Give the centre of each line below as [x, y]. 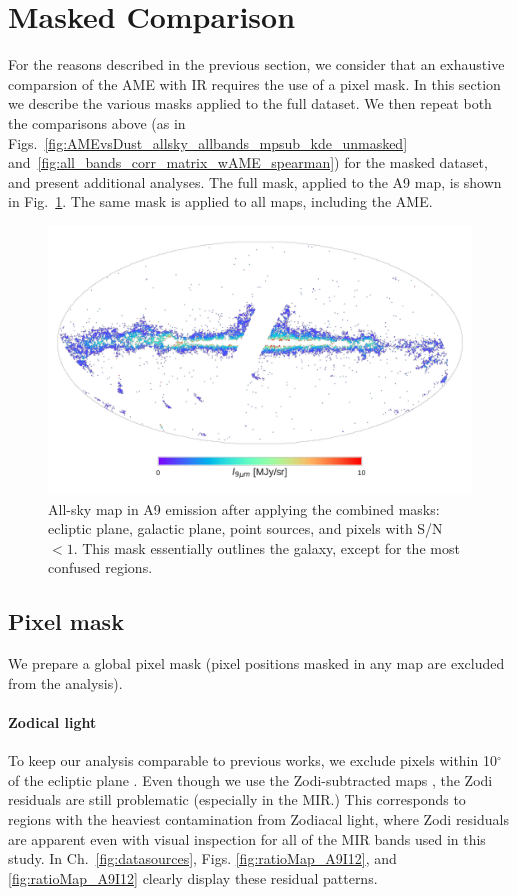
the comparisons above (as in [97, 122]
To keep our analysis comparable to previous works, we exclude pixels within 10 [252, 760]
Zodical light [52, 721]
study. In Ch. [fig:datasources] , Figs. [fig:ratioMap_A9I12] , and [202, 858]
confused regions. [100, 567]
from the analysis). [65, 682]
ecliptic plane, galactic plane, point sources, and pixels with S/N [245, 528]
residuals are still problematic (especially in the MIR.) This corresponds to [237, 799]
